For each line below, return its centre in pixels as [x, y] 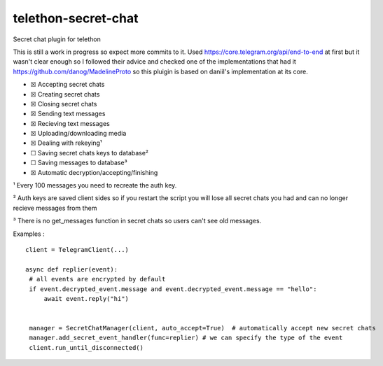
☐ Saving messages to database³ [79, 163]
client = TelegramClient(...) [77, 249]
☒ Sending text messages [68, 114]
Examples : [29, 234]
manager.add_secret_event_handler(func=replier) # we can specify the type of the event [186, 338]
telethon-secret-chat [76, 18]
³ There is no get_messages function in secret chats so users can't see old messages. [137, 221]
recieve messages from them [55, 208]
